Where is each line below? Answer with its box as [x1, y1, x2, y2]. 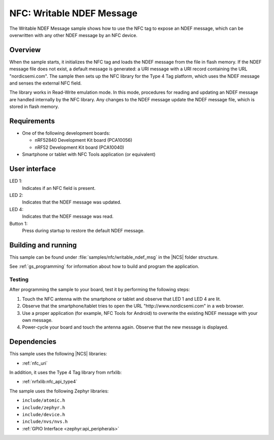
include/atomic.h [22, 397, 65, 404]
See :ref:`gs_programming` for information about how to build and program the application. [9, 263, 199, 269]
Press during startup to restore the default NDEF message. [22, 227, 145, 233]
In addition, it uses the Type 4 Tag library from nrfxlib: [9, 369, 122, 375]
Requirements [9, 117, 55, 125]
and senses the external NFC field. [9, 80, 82, 86]
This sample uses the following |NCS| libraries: [9, 351, 108, 357]
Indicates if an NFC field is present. [22, 185, 96, 191]
